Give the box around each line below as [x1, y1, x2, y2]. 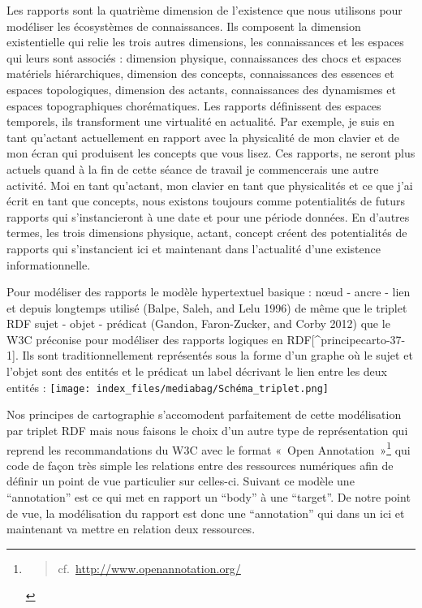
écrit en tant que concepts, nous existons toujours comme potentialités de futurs [6, 192, 406, 209]
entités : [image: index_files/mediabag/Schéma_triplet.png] [6, 378, 329, 395]
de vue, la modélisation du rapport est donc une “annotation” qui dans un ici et [6, 504, 405, 521]
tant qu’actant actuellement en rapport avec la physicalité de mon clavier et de [6, 128, 399, 145]
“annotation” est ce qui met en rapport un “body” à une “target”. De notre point [6, 488, 411, 505]
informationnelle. [6, 256, 91, 273]
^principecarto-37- [314, 330, 406, 347]
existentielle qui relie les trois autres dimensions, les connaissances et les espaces [6, 33, 404, 50]
